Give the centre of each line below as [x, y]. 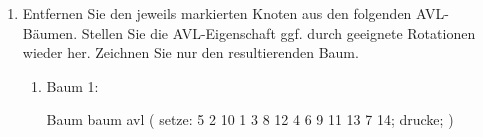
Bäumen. [50, 32]
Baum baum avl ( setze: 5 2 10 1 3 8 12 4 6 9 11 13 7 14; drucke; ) [250, 119]
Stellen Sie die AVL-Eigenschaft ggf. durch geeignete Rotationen [278, 32]
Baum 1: [72, 85]
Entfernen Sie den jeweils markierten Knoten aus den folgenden [217, 13]
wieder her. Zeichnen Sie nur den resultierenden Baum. [190, 52]
